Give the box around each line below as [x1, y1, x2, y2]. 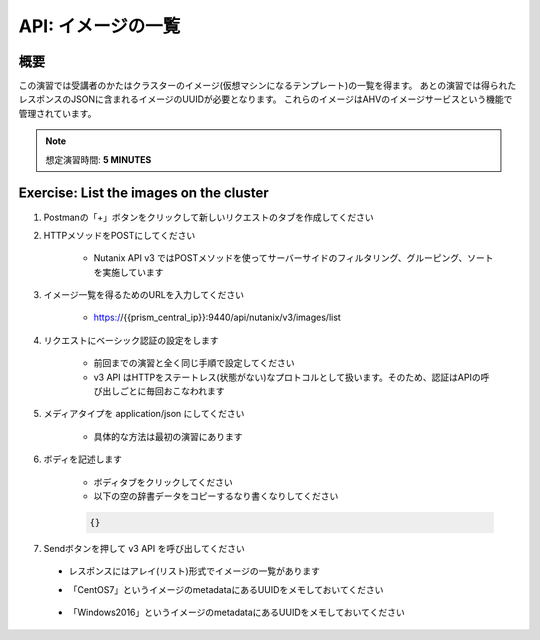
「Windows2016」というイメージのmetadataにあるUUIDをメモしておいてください [68, 606, 405, 619]
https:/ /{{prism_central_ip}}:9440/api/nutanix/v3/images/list [93, 311, 342, 324]
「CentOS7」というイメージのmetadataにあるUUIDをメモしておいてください [68, 583, 384, 595]
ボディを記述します [43, 453, 123, 465]
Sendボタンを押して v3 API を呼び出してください [43, 542, 245, 554]
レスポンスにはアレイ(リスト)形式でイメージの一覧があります [68, 565, 320, 577]
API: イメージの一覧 [18, 15, 181, 37]
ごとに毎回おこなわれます [119, 385, 225, 397]
